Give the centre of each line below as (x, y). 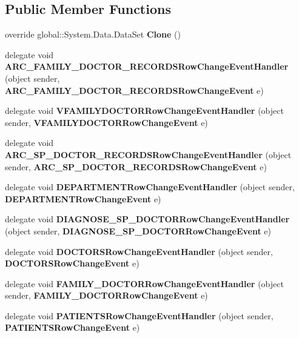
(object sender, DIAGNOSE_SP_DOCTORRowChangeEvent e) (138, 230)
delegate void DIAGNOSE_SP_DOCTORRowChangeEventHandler (147, 219)
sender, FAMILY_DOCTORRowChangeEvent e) (106, 295)
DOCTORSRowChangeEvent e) (72, 263)
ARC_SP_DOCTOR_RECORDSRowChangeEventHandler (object (148, 154)
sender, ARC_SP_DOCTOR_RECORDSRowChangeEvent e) (136, 166)
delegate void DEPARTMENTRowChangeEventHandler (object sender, (150, 187)
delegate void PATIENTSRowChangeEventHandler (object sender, (139, 315)
